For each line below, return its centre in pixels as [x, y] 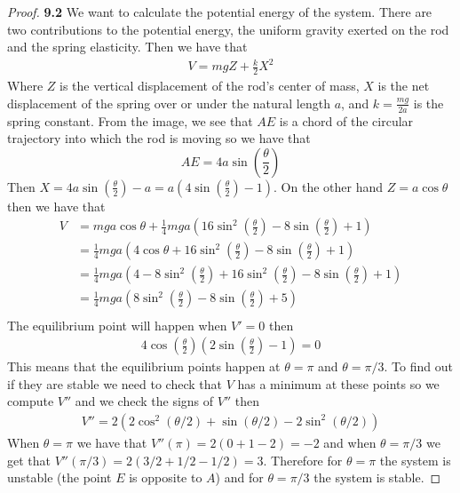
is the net [404, 86]
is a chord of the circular [346, 120]
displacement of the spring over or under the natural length [169, 103]
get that [29, 460]
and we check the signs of [144, 401]
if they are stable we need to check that [115, 383]
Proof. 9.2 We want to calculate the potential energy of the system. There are [220, 12]
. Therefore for [303, 460]
